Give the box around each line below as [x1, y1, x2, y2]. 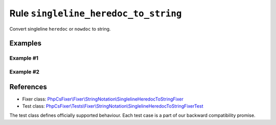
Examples [9, 39, 42, 48]
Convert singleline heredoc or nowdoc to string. [9, 26, 111, 32]
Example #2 [9, 68, 40, 75]
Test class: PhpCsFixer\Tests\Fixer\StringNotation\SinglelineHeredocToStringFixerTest [22, 103, 204, 109]
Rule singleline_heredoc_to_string [9, 8, 182, 19]
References [9, 82, 47, 91]
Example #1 [9, 55, 38, 62]
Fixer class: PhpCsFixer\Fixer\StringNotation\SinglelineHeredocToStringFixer [22, 96, 183, 102]
